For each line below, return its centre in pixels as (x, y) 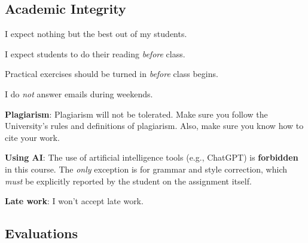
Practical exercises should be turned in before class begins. (112, 74)
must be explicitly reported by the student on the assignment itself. (128, 181)
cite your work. (32, 137)
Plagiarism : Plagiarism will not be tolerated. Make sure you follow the (136, 114)
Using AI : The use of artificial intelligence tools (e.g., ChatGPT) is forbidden (152, 157)
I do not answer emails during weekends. (79, 93)
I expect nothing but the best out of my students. (96, 34)
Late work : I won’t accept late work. (74, 201)
